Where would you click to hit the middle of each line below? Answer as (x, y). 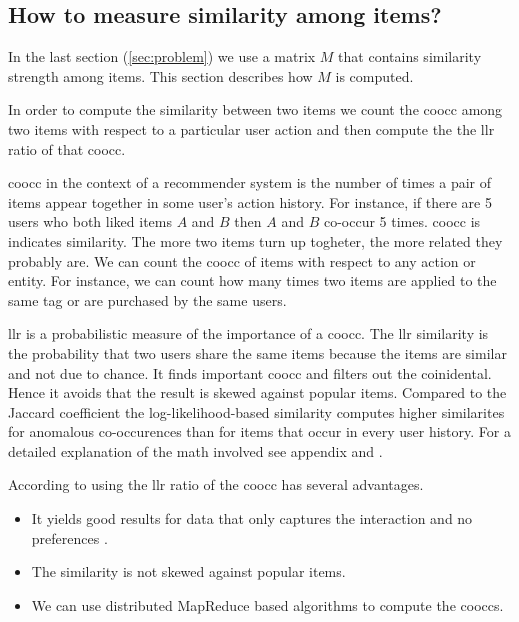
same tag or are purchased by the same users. (147, 299)
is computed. (374, 75)
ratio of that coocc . (67, 148)
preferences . (69, 537)
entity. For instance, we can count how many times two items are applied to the (252, 280)
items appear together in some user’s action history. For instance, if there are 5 (250, 201)
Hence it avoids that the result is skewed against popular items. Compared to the (257, 392)
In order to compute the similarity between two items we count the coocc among (255, 109)
